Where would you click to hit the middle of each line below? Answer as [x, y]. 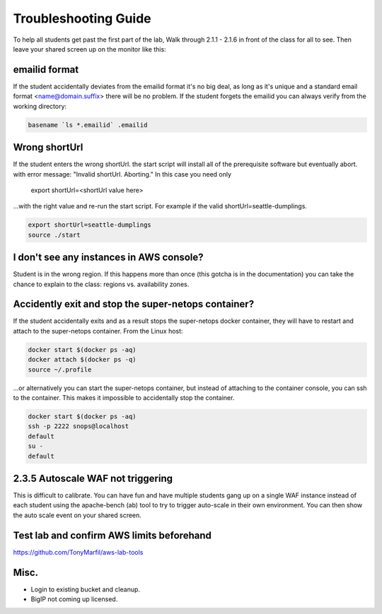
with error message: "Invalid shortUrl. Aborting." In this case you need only [122, 174]
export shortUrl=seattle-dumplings [89, 225]
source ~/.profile [60, 370]
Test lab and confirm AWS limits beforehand [112, 535]
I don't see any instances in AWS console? [109, 258]
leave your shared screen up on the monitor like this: [89, 49]
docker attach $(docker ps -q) [82, 360]
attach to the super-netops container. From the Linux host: [98, 331]
